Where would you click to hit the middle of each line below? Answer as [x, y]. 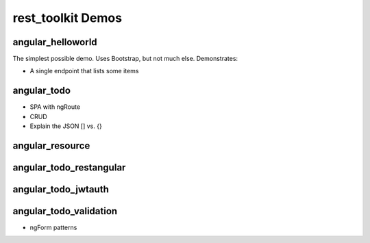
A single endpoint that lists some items [84, 71]
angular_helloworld [55, 42]
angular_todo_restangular [69, 167]
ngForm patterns [53, 228]
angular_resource [51, 145]
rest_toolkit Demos [67, 18]
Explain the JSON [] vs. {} [66, 126]
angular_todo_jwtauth [61, 189]
